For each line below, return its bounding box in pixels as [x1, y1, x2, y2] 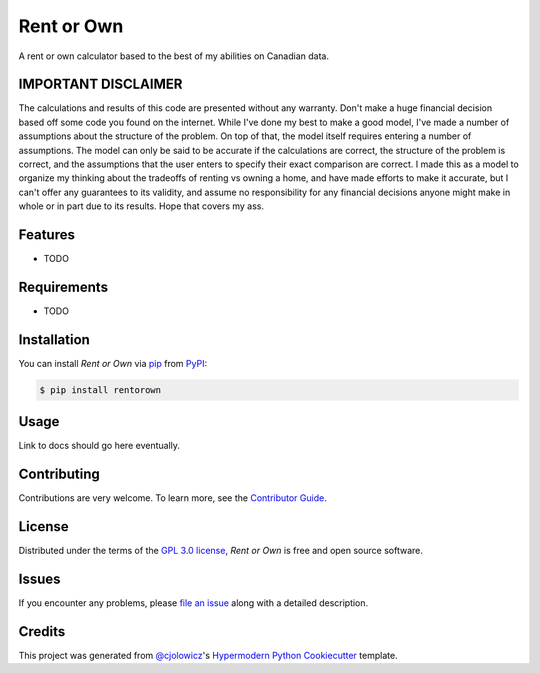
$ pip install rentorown [39, 384, 162, 395]
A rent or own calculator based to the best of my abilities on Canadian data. [18, 50, 330, 62]
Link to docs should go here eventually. [18, 440, 180, 452]
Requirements [18, 278, 109, 295]
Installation [18, 331, 90, 348]
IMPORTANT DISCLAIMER [18, 76, 183, 93]
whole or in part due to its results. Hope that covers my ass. [18, 200, 265, 212]
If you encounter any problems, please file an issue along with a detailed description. [18, 597, 369, 609]
